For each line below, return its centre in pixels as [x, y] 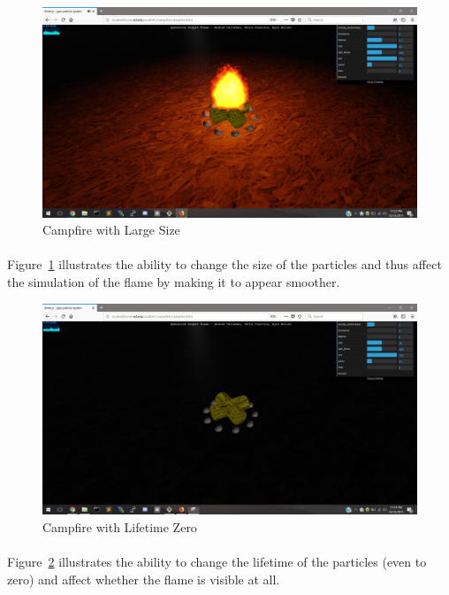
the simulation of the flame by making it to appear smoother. [174, 282]
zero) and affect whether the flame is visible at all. [144, 579]
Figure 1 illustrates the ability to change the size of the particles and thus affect [224, 264]
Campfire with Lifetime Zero [120, 526]
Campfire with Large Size [111, 230]
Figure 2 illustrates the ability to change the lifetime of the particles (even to [217, 561]
